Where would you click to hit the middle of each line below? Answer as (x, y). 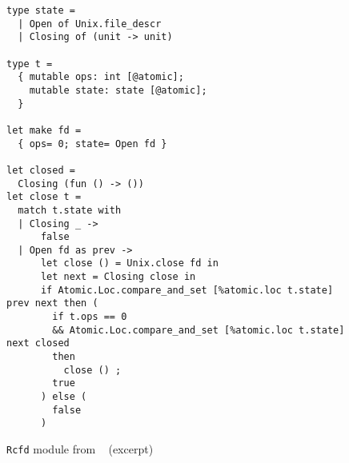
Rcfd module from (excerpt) (80, 449)
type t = (30, 64)
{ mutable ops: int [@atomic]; (101, 77)
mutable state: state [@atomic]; (118, 90)
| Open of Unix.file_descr (90, 24)
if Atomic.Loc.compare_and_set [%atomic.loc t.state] (187, 290)
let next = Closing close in (118, 277)
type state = (41, 10)
